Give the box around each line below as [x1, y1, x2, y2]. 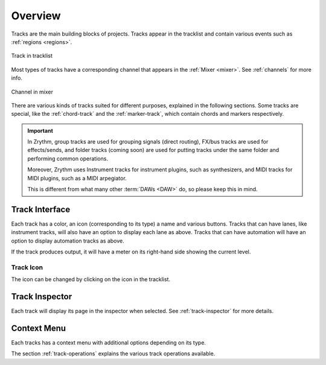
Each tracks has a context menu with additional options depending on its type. [11, 339, 206, 346]
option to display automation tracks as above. [11, 237, 125, 244]
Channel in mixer [11, 88, 54, 95]
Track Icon [11, 263, 43, 271]
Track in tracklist [11, 52, 53, 60]
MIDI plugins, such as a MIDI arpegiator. [27, 174, 127, 182]
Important [27, 127, 54, 134]
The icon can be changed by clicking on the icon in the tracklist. [11, 276, 170, 283]
